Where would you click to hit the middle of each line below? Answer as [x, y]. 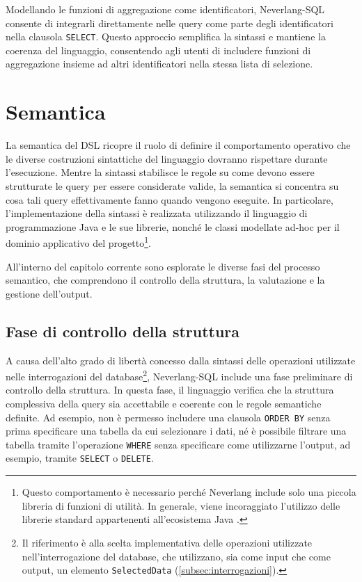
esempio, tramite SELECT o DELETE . [80, 458]
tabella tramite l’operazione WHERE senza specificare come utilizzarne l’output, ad [178, 444]
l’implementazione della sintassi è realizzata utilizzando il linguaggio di [157, 213]
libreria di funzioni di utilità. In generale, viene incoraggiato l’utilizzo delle [181, 505]
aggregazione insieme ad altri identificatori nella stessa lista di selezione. [159, 64]
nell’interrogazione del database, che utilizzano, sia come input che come [176, 556]
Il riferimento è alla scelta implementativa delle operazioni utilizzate [167, 542]
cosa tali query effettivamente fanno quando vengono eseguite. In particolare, [170, 199]
